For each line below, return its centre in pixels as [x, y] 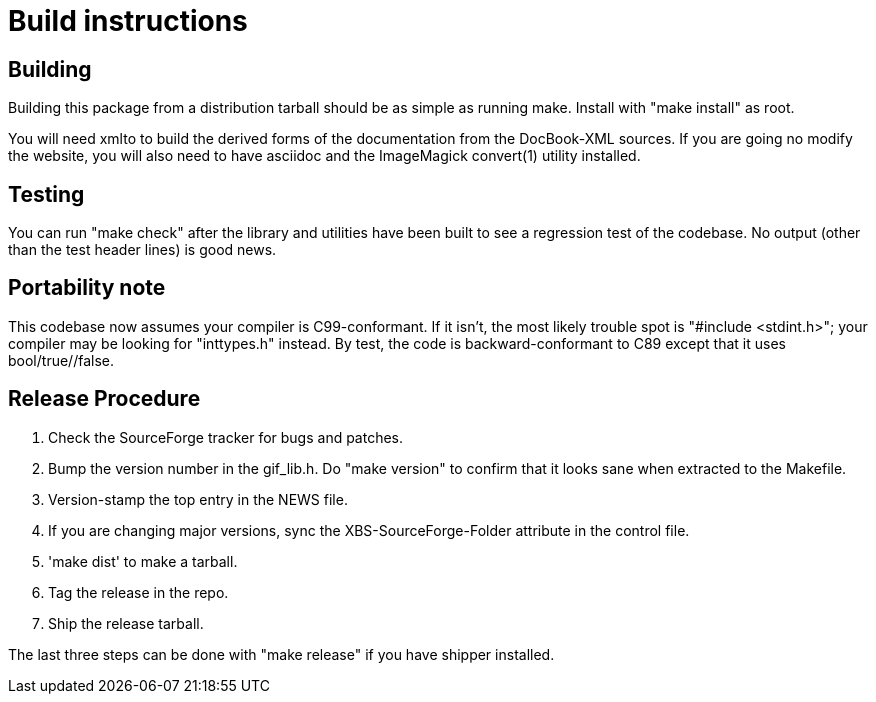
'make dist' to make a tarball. [143, 561]
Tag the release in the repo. [138, 592]
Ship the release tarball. [126, 623]
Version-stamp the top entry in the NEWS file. [198, 499]
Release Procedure [104, 399]
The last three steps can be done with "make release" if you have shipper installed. [281, 654]
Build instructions [128, 21]
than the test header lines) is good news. [142, 250]
